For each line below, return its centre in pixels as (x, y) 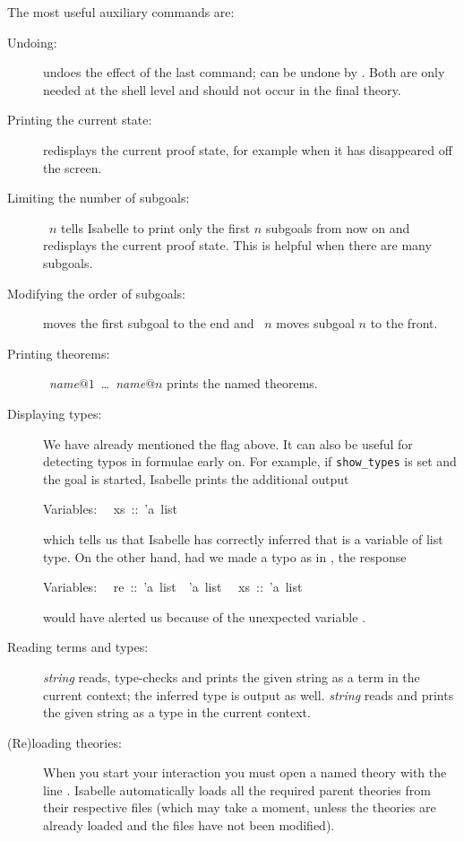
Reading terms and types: (78, 647)
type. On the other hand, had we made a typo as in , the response (225, 556)
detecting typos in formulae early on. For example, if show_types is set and (250, 461)
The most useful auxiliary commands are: (121, 12)
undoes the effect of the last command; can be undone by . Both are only (244, 72)
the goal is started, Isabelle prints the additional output (196, 478)
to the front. (404, 323)
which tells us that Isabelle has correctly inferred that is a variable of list (243, 538)
